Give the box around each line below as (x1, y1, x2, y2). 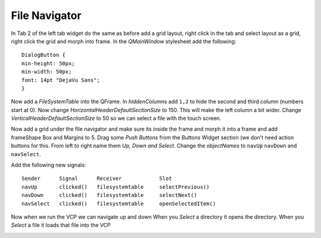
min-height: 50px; (21, 60, 75, 66)
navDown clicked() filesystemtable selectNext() (21, 192, 197, 199)
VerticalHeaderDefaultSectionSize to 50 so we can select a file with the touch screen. (11, 115, 221, 122)
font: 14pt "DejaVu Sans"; (21, 77, 100, 83)
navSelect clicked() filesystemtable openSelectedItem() (21, 200, 216, 207)
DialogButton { (21, 52, 66, 59)
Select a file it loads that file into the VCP (11, 221, 111, 229)
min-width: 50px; (21, 68, 72, 75)
